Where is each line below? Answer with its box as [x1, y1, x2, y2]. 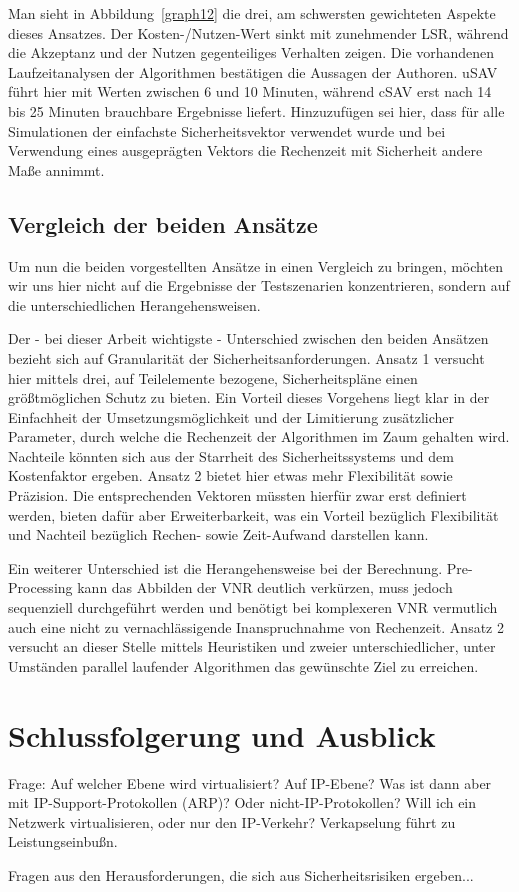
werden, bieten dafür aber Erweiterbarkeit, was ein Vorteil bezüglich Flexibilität [8, 504, 499, 525]
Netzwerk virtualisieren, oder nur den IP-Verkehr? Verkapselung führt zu [8, 811, 456, 832]
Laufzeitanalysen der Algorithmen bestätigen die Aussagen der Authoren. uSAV [8, 61, 498, 82]
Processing [8, 577, 73, 598]
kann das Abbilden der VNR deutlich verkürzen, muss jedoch [77, 577, 453, 598]
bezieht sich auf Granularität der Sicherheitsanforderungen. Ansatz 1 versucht [8, 347, 485, 368]
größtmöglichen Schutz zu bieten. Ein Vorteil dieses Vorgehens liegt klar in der [8, 387, 490, 408]
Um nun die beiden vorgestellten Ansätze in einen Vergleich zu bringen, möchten [8, 255, 503, 276]
